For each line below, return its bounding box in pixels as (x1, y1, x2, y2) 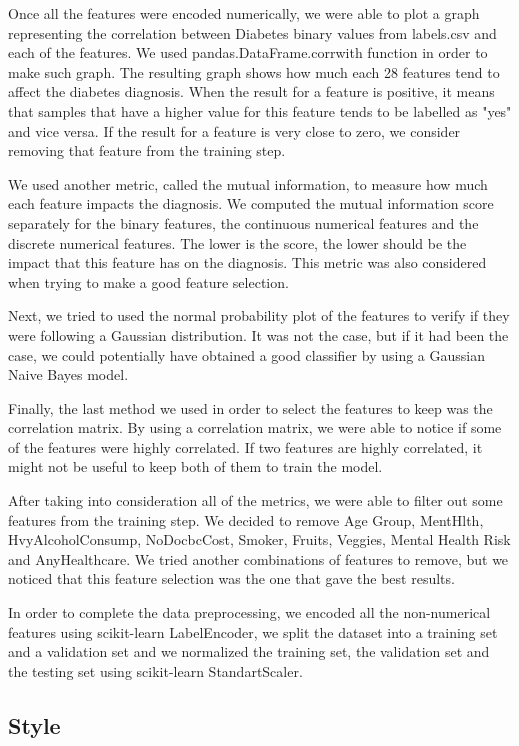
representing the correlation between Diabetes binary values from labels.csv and (8, 22, 497, 43)
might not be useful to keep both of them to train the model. (8, 456, 383, 477)
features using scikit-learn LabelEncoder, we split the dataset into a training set (8, 621, 498, 642)
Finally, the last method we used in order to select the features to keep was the (8, 397, 493, 418)
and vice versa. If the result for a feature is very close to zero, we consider (8, 120, 461, 141)
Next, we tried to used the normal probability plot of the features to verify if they (8, 305, 510, 326)
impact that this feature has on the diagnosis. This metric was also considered (8, 252, 487, 273)
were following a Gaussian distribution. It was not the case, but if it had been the (8, 324, 509, 345)
